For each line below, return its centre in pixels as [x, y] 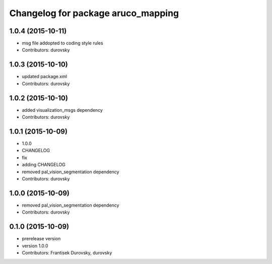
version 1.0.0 [35, 246]
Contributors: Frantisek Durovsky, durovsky [67, 252]
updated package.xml [45, 77]
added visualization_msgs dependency [62, 110]
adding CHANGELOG [44, 165]
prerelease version [41, 239]
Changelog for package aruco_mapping [94, 13]
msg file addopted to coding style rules [62, 43]
